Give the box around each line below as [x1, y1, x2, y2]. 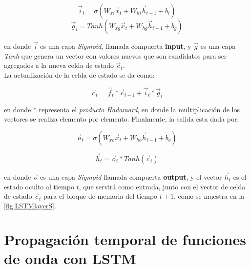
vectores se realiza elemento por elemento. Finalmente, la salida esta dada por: [4, 114, 239, 124]
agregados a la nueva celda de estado [4, 60, 114, 70]
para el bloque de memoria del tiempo [43, 191, 158, 201]
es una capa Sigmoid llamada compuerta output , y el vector [40, 172, 222, 182]
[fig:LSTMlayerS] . [4, 201, 56, 211]
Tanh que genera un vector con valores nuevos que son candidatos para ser [4, 50, 227, 61]
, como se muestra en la [173, 191, 245, 201]
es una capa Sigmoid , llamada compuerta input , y [40, 41, 191, 51]
